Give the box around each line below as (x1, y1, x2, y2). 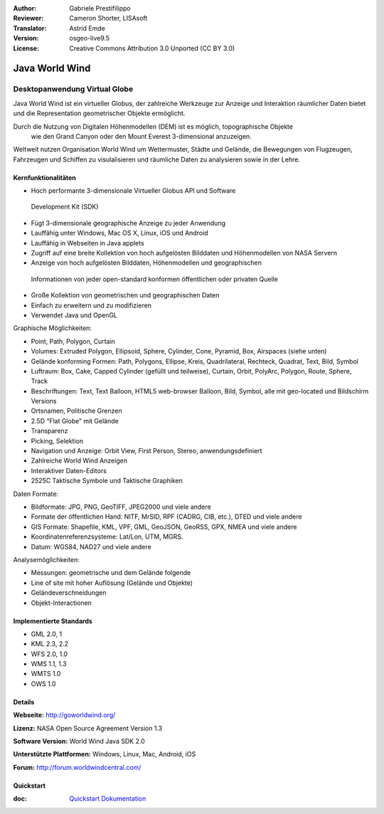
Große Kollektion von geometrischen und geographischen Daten (31, 291, 220, 300)
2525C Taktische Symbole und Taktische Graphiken (31, 477, 183, 485)
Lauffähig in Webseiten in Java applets (31, 238, 145, 247)
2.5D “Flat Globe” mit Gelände (31, 416, 119, 425)
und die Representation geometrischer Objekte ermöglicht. (13, 109, 186, 117)
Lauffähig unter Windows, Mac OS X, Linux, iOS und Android (31, 228, 209, 238)
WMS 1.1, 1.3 (31, 660, 67, 668)
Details (13, 697, 35, 706)
